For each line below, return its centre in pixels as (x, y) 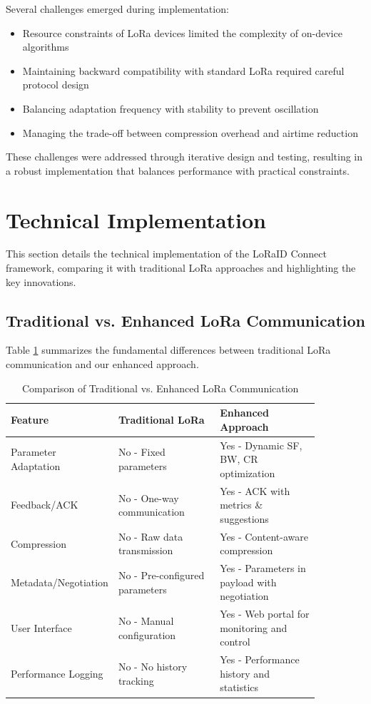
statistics (239, 687)
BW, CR (239, 459)
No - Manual (146, 621)
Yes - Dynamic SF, (261, 445)
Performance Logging (57, 673)
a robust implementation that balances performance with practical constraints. (178, 170)
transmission (146, 550)
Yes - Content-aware (264, 536)
